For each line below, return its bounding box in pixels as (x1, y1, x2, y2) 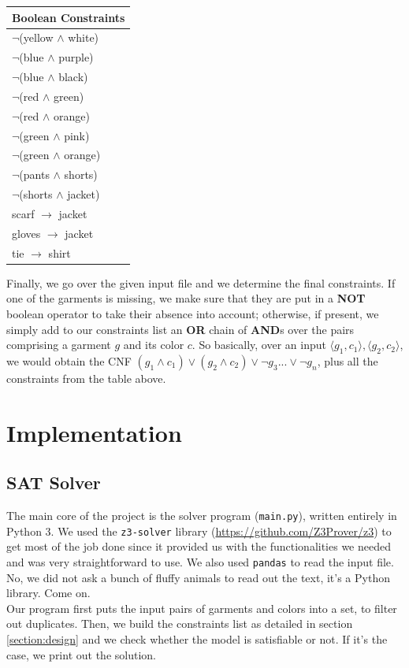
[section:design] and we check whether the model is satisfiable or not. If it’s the (6, 631, 388, 647)
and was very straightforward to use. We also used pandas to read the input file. (6, 553, 394, 570)
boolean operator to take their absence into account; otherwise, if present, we (6, 305, 379, 321)
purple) (58, 49, 94, 65)
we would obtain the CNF (6, 352, 132, 369)
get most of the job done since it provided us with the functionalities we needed (6, 538, 391, 555)
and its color (123, 336, 184, 353)
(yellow (19, 29, 54, 46)
